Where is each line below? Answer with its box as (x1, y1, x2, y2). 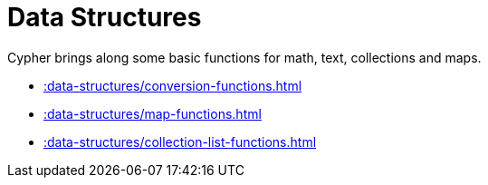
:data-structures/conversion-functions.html (43, 77, 302, 93)
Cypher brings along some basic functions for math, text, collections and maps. (7, 49, 482, 65)
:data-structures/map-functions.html (43, 105, 262, 122)
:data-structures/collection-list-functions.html (43, 133, 317, 150)
